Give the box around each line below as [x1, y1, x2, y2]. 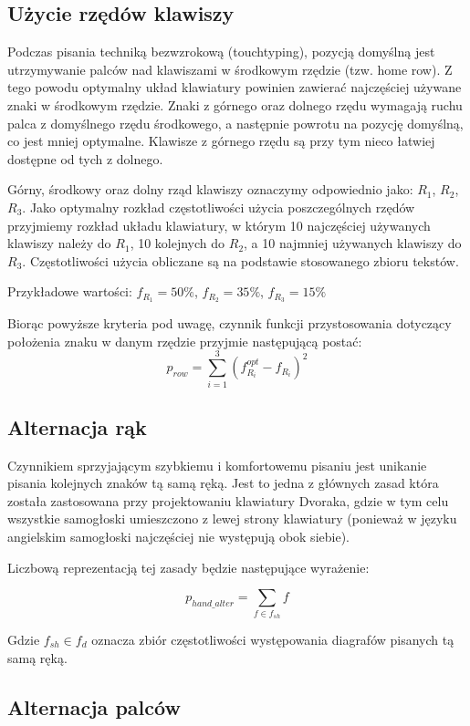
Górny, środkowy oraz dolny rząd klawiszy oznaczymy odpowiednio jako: [7, 180, 413, 199]
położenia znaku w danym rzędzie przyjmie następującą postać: [7, 331, 362, 350]
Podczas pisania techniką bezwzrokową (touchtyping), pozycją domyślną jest [7, 42, 435, 61]
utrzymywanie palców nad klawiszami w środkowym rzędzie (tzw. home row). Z [7, 59, 453, 78]
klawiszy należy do [7, 233, 111, 253]
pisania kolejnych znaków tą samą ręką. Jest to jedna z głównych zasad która [7, 473, 439, 493]
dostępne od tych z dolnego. [7, 149, 163, 168]
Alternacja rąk [7, 412, 147, 441]
